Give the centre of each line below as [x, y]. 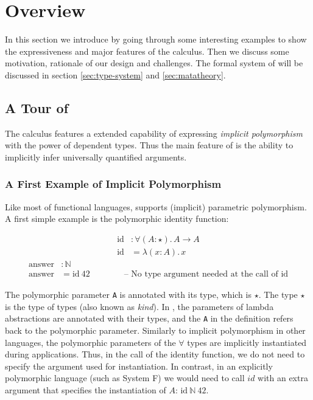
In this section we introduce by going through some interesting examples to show [156, 39]
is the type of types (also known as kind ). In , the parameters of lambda [139, 306]
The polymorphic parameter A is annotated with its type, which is [128, 295]
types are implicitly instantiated [247, 342]
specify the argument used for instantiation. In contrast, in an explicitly [139, 366]
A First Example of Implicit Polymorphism [113, 184]
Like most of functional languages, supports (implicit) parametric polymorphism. [156, 206]
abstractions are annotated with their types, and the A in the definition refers [149, 318]
